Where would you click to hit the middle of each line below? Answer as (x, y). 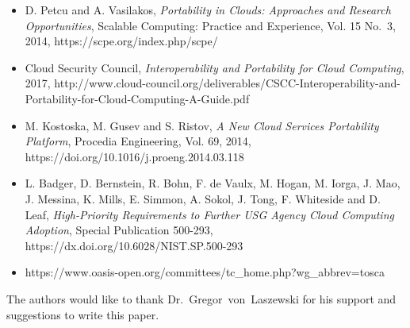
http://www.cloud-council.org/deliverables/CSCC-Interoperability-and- (227, 83)
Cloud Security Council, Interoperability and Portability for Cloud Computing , (215, 67)
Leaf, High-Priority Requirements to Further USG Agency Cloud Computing (209, 214)
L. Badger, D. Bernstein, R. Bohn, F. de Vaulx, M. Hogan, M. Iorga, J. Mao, (213, 183)
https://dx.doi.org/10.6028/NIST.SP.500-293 (134, 245)
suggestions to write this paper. (83, 314)
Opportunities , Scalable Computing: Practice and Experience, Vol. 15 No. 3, (210, 25)
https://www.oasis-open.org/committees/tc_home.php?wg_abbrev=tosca (205, 272)
